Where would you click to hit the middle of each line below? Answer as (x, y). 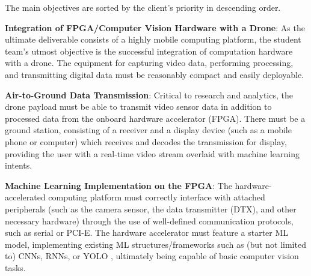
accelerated (25, 197)
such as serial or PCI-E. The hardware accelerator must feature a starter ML (147, 232)
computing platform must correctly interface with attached (157, 197)
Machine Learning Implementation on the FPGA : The (119, 185)
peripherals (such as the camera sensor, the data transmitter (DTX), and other (151, 208)
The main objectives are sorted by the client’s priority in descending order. (143, 7)
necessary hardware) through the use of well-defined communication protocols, (149, 220)
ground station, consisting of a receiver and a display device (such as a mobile (148, 130)
